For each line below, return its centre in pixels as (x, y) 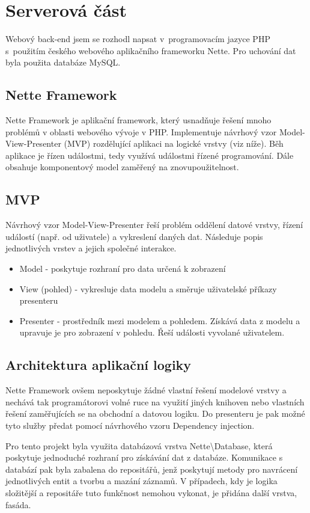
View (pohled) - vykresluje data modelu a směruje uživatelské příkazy (148, 288)
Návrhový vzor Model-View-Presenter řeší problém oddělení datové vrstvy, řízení (154, 225)
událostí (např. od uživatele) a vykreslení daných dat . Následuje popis (134, 236)
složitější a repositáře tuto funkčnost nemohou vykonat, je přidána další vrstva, (151, 492)
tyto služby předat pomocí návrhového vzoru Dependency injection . (130, 425)
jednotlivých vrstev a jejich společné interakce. (91, 248)
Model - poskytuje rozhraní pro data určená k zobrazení (123, 269)
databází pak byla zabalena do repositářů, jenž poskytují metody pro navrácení (152, 469)
